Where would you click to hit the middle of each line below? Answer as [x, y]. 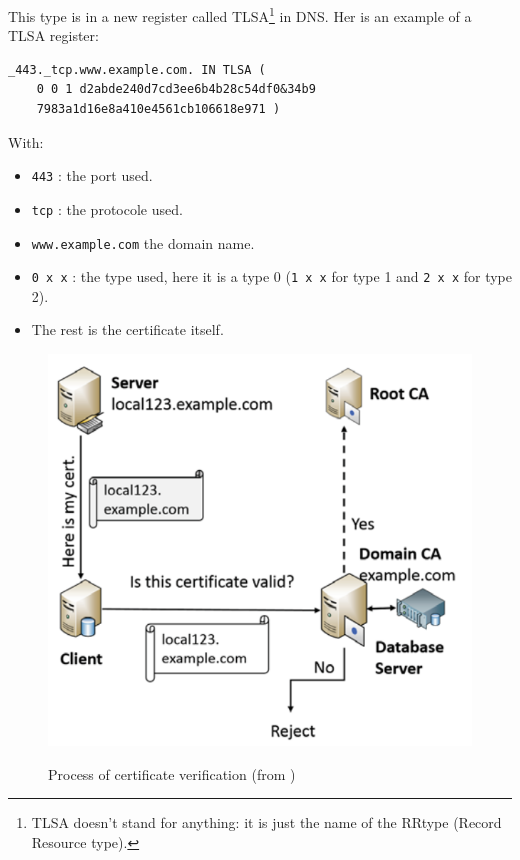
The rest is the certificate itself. [127, 329]
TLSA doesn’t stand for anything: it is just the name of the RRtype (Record [266, 822]
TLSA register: [53, 35]
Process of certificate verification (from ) [172, 773]
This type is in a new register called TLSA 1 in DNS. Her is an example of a [240, 14]
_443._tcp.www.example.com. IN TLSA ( [137, 69]
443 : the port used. [92, 175]
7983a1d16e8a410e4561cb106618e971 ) [158, 109]
